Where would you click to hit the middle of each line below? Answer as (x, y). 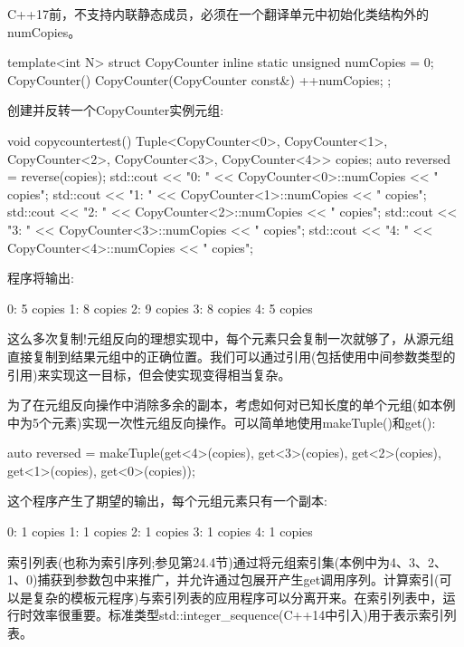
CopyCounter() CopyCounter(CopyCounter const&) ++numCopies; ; (199, 79)
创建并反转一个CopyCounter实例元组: (116, 110)
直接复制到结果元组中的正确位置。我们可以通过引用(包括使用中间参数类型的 (232, 356)
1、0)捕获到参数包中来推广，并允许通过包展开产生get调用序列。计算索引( (223, 579)
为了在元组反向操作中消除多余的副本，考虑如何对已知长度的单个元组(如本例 (232, 405)
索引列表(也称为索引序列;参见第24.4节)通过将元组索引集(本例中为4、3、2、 (227, 561)
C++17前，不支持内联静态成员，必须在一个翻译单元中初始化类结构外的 (218, 14)
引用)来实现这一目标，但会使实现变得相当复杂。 (149, 374)
